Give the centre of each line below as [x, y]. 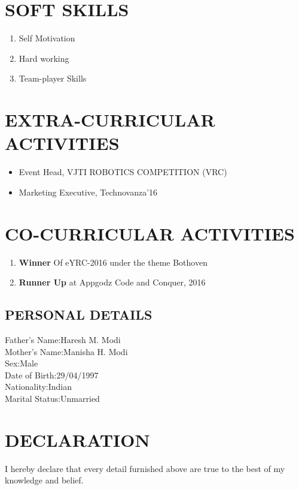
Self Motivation [47, 38]
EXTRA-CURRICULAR [110, 120]
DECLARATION [77, 439]
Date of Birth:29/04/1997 [52, 375]
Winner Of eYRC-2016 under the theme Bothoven [113, 262]
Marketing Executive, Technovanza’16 [88, 192]
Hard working [44, 58]
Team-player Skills [53, 78]
